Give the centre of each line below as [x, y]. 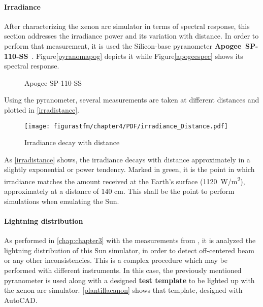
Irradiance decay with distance [72, 142]
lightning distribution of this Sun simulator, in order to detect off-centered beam [129, 250]
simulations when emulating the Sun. [62, 201]
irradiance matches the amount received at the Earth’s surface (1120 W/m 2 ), [125, 180]
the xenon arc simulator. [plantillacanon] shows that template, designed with [123, 290]
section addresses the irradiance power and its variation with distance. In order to [131, 36]
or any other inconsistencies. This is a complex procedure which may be [116, 260]
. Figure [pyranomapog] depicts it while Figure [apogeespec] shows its [137, 56]
